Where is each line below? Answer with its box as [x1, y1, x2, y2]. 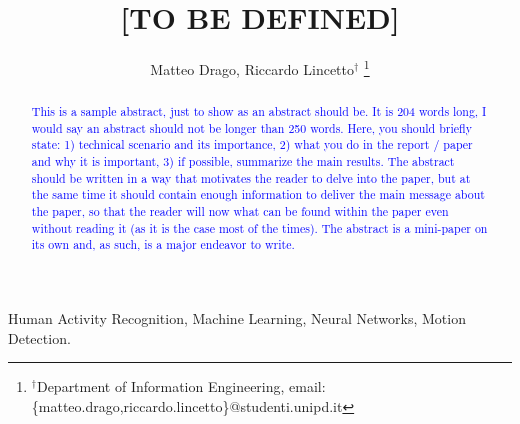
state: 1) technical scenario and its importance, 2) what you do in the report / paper [31, 136, 473, 153]
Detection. [8, 327, 71, 348]
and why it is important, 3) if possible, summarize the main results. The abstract [31, 153, 455, 170]
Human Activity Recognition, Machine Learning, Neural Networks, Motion [8, 308, 466, 329]
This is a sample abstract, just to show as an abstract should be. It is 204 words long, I [31, 103, 487, 120]
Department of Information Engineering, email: [36, 376, 326, 397]
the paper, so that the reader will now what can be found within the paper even [31, 203, 449, 220]
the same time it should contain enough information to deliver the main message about [31, 186, 485, 203]
